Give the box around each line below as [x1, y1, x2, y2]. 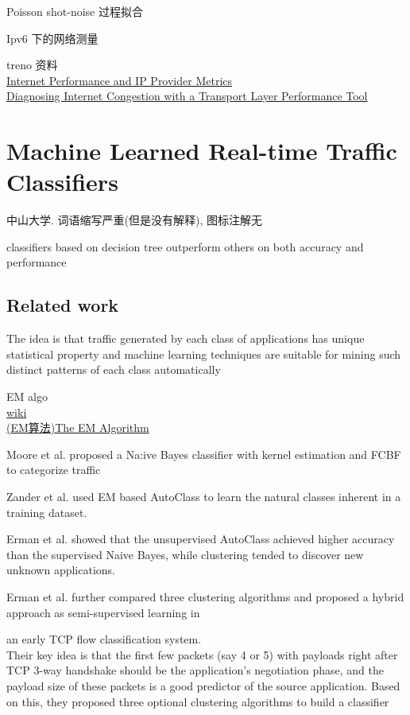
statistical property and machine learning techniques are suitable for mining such [6, 345, 401, 362]
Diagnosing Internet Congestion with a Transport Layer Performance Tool [6, 87, 368, 104]
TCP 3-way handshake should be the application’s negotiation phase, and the [6, 662, 384, 678]
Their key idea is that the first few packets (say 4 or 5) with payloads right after [6, 646, 398, 663]
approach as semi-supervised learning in [6, 604, 200, 620]
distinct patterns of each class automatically [6, 361, 221, 378]
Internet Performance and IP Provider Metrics [6, 72, 233, 88]
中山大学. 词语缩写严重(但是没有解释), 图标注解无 [6, 212, 262, 228]
